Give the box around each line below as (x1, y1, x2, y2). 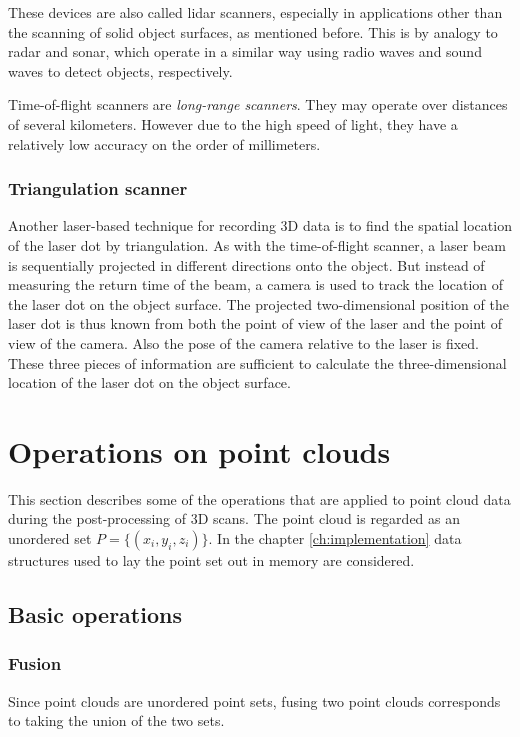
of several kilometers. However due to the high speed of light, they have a (8, 113, 458, 134)
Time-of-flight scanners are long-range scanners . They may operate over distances (8, 94, 508, 115)
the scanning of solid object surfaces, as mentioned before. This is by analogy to (8, 21, 498, 42)
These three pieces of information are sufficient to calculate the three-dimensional (8, 352, 507, 373)
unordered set (8, 528, 92, 549)
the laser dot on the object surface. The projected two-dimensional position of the (8, 293, 509, 314)
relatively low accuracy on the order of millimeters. (8, 133, 321, 154)
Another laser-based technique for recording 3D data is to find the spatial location (8, 215, 512, 236)
